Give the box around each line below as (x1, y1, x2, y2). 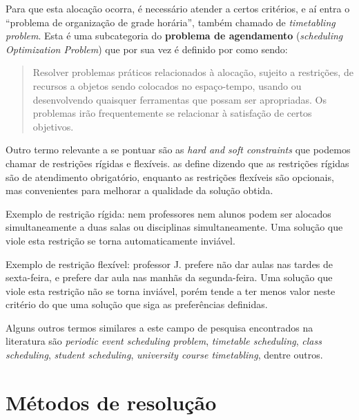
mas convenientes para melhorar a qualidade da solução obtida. (6, 183, 273, 198)
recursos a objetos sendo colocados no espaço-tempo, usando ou (32, 78, 302, 93)
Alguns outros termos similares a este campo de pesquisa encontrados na (6, 320, 313, 334)
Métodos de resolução (6, 388, 217, 416)
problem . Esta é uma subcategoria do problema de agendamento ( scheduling (6, 28, 343, 43)
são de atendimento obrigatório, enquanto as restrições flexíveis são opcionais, (6, 169, 334, 184)
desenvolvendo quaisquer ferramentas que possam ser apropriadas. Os (32, 92, 327, 106)
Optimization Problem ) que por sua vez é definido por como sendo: (6, 41, 288, 56)
